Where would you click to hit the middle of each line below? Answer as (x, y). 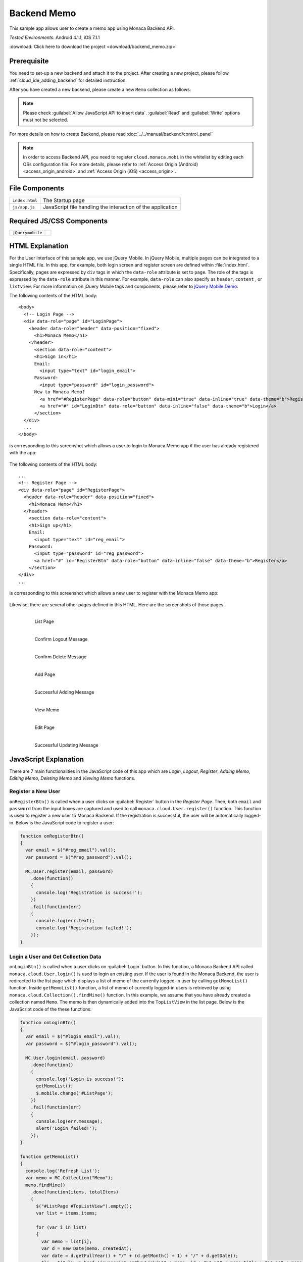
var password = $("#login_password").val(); (81, 1043)
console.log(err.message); (69, 1121)
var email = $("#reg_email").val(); (71, 850)
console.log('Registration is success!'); (89, 892)
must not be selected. (45, 120)
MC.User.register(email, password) (69, 871)
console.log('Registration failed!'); (84, 928)
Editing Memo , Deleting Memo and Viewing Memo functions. (72, 778)
